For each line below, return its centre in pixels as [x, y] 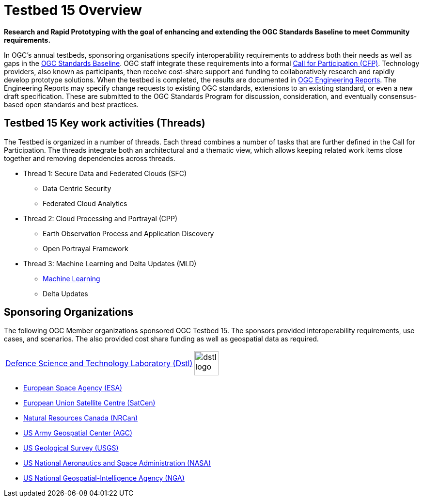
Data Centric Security [77, 188]
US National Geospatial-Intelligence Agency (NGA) [104, 478]
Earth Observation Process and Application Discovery [128, 233]
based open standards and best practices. [71, 104]
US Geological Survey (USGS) [71, 448]
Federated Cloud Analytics [85, 203]
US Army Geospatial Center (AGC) [78, 433]
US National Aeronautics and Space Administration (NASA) [117, 463]
